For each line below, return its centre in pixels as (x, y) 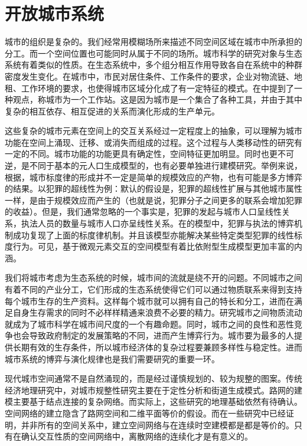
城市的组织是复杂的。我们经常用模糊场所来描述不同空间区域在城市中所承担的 (153, 42)
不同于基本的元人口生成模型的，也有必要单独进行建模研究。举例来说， (166, 165)
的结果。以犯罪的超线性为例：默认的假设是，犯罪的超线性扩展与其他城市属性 (153, 188)
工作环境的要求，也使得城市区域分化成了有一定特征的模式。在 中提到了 (157, 88)
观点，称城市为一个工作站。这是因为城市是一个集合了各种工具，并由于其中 (157, 99)
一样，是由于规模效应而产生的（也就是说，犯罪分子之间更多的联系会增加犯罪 (153, 200)
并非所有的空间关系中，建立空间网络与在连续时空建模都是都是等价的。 (157, 424)
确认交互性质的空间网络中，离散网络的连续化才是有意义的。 (137, 436)
